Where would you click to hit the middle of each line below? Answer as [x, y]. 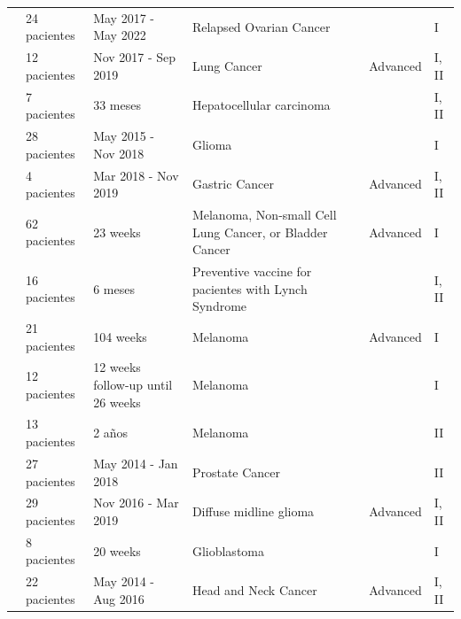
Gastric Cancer [233, 184]
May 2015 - [124, 136]
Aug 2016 [119, 598]
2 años [111, 433]
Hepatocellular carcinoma [261, 105]
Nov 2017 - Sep [135, 57]
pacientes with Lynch [250, 288]
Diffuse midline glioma [253, 511]
